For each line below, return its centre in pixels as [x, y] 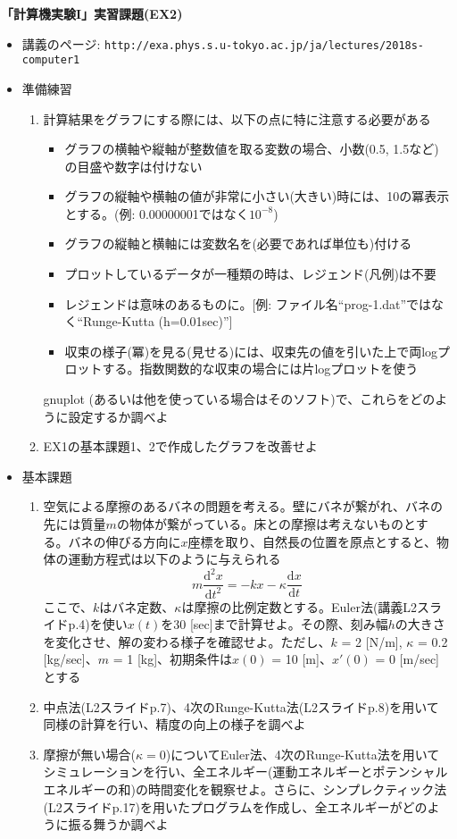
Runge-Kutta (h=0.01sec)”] [158, 321]
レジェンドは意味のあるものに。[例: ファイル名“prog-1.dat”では [248, 303]
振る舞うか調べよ [118, 824]
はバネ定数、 [137, 606]
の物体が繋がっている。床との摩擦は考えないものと [266, 524]
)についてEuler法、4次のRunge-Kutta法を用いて [303, 754]
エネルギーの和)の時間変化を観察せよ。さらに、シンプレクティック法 [245, 789]
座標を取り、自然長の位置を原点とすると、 [312, 541]
